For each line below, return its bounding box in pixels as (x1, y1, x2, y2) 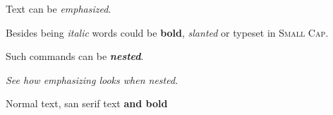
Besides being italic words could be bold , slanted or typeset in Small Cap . (6, 25, 329, 40)
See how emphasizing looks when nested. (6, 72, 178, 87)
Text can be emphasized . (6, 1, 111, 16)
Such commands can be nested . (6, 49, 144, 63)
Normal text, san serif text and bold (6, 96, 168, 111)
